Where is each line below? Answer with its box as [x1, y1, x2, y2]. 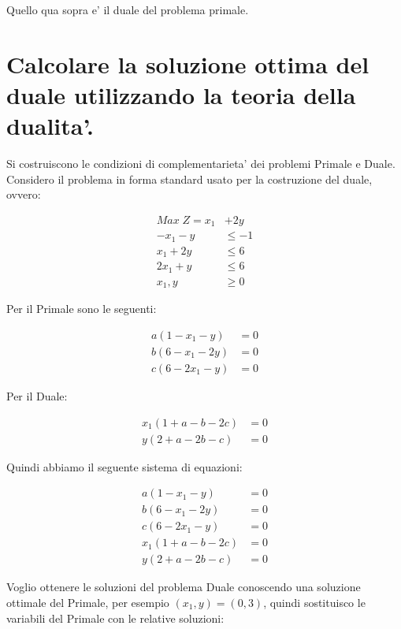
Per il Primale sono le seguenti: [6, 300, 157, 317]
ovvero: [6, 186, 41, 203]
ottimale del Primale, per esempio [6, 594, 169, 610]
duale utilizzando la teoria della [6, 78, 356, 110]
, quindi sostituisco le [263, 594, 366, 610]
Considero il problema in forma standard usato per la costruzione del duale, [6, 170, 373, 187]
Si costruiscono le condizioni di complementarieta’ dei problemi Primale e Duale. [6, 155, 395, 172]
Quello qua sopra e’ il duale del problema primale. [6, 2, 249, 17]
